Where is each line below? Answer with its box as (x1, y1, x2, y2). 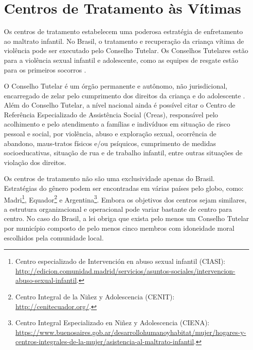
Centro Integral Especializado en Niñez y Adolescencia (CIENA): (15, 317, 210, 328)
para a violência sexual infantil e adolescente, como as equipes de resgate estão (4, 55, 238, 65)
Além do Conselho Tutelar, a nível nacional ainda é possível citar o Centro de (4, 100, 235, 110)
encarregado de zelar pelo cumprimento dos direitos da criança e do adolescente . (4, 90, 245, 100)
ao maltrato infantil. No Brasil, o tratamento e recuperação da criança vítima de (4, 36, 244, 46)
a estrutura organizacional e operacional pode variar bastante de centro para (4, 203, 232, 214)
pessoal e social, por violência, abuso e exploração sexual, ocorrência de (4, 129, 217, 139)
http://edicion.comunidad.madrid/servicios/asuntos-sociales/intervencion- (15, 265, 235, 276)
